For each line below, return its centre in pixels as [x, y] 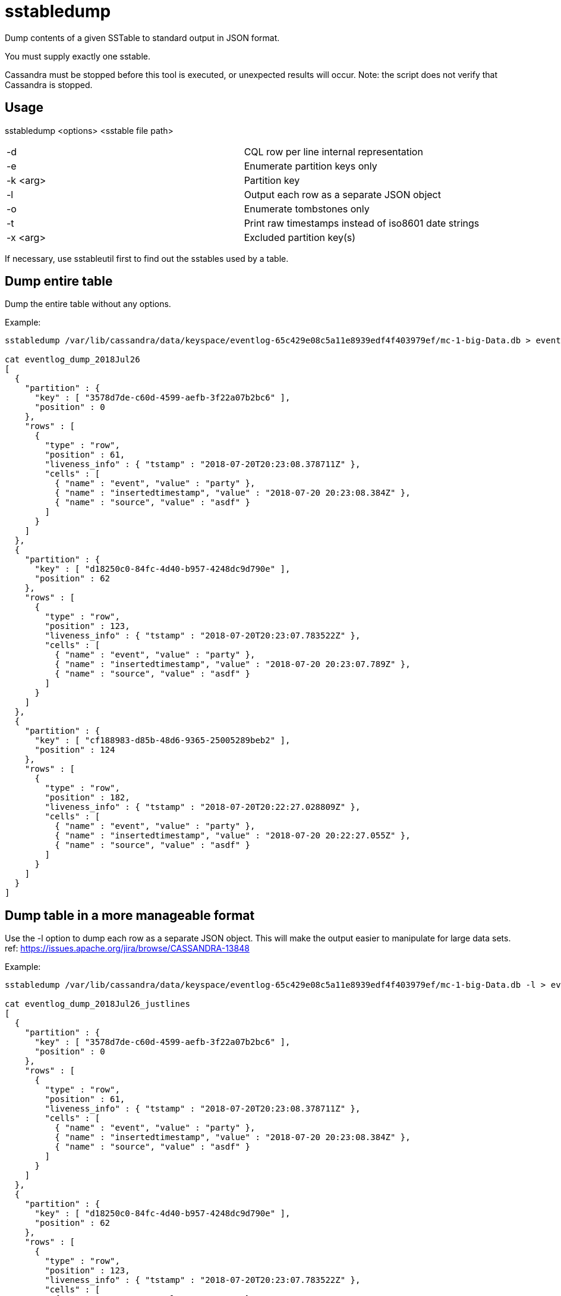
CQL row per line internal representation [333, 151]
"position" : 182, [87, 798]
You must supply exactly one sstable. [78, 56]
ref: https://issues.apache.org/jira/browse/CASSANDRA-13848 [127, 948]
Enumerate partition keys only [311, 166]
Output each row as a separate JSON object [342, 194]
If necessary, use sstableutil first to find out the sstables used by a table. [147, 258]
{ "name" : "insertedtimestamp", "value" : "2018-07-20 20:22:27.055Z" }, [233, 836]
